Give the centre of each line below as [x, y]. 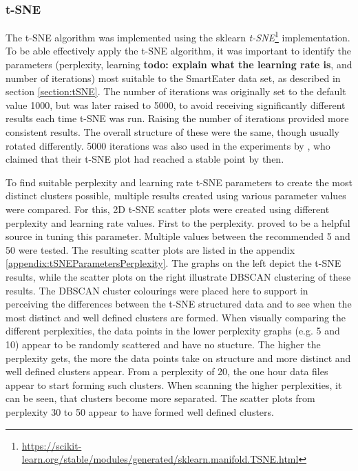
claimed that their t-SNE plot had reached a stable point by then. [145, 159]
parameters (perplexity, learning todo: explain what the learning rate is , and [179, 64]
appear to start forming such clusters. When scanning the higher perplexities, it [174, 384]
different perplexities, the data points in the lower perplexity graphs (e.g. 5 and [173, 331]
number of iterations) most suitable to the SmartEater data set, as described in [173, 78]
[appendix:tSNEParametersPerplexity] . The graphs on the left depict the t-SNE [173, 263]
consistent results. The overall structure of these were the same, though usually [172, 132]
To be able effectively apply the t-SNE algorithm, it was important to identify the [179, 51]
